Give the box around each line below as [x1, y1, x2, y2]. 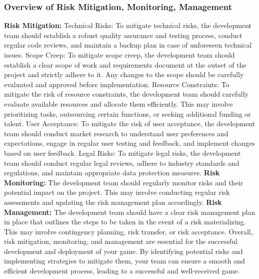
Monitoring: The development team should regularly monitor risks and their [4, 177, 243, 187]
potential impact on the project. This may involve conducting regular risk [4, 187, 230, 197]
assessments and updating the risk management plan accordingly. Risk [4, 196, 222, 207]
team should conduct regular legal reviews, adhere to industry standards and [4, 157, 239, 168]
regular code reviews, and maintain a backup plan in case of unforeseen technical [4, 40, 252, 50]
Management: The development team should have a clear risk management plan [4, 206, 255, 217]
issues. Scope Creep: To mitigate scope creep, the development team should [4, 50, 235, 60]
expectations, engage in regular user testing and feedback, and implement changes [4, 138, 255, 148]
